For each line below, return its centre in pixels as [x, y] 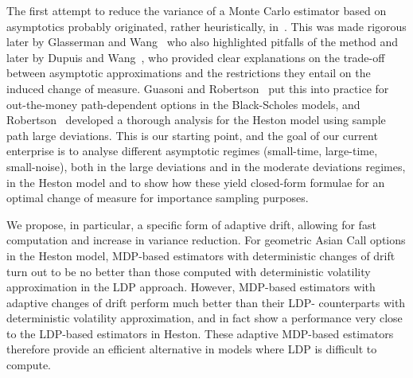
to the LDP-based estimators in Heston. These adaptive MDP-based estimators [200, 333]
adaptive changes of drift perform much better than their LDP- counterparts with [206, 302]
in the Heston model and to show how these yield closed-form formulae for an [196, 182]
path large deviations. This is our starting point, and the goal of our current [192, 135]
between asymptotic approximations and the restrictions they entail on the [189, 73]
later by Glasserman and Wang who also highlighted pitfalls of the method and [203, 42]
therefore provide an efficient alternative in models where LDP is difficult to [192, 349]
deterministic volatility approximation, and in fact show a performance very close [205, 318]
